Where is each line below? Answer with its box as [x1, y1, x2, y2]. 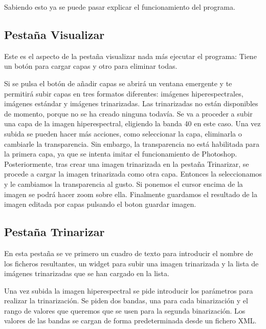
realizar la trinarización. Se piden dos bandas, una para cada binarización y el [4, 295, 248, 306]
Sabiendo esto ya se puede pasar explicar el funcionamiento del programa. [4, 2, 235, 12]
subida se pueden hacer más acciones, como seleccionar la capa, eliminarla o [4, 128, 242, 139]
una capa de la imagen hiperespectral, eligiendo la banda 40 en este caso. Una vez [4, 118, 261, 129]
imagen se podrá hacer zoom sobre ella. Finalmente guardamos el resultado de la [4, 188, 257, 199]
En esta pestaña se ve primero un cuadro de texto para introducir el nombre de [4, 247, 253, 258]
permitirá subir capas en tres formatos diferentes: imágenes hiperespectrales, [4, 88, 243, 99]
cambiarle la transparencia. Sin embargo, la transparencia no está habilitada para [4, 138, 260, 149]
